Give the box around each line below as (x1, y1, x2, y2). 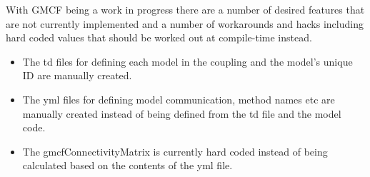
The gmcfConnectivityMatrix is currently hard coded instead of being (22, 143, 328, 158)
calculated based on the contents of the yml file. (22, 158, 233, 173)
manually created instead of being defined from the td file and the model (22, 106, 341, 121)
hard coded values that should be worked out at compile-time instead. (6, 30, 312, 45)
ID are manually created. (22, 68, 132, 83)
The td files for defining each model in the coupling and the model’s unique (22, 54, 353, 69)
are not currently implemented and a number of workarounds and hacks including (6, 16, 364, 31)
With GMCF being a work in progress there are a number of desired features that (6, 2, 365, 16)
